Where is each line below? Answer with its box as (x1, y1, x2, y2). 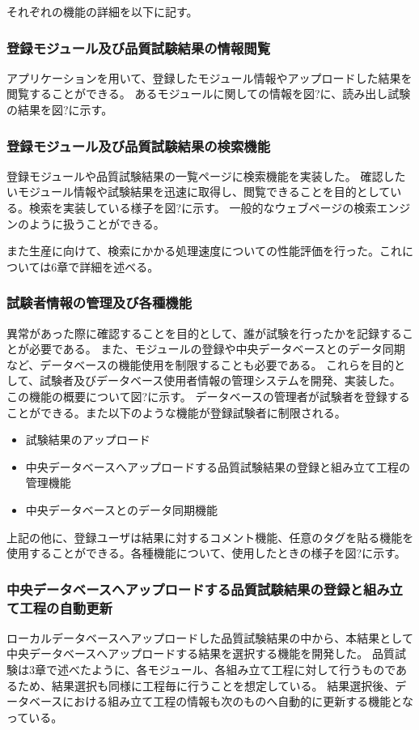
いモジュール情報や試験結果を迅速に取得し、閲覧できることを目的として (6, 183, 391, 200)
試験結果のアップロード (25, 431, 150, 448)
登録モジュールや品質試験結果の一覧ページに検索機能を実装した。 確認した (6, 167, 406, 184)
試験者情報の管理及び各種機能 (6, 292, 193, 313)
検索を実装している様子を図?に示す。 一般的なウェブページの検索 (28, 199, 377, 216)
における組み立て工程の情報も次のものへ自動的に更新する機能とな (62, 693, 413, 710)
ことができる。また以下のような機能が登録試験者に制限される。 (6, 403, 346, 420)
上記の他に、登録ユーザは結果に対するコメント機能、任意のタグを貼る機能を (6, 528, 414, 545)
